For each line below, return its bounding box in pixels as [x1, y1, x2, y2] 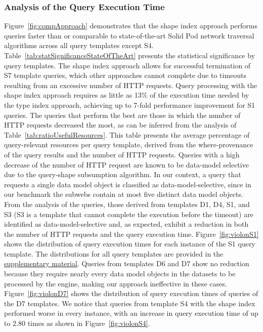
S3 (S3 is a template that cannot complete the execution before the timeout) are [4, 209, 253, 219]
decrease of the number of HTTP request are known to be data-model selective [4, 159, 249, 170]
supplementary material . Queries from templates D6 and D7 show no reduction [4, 258, 249, 269]
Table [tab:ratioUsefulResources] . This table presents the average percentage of [4, 129, 250, 140]
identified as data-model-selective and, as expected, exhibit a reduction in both [4, 219, 249, 229]
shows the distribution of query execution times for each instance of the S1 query [4, 238, 255, 249]
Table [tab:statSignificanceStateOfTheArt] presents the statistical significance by [4, 50, 255, 60]
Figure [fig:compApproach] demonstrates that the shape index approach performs [4, 20, 257, 31]
